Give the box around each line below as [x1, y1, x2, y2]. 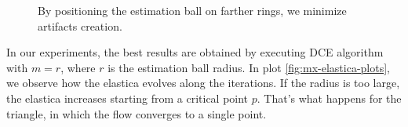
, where [60, 59, 96, 75]
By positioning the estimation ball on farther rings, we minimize [38, 2, 347, 18]
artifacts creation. [38, 17, 122, 34]
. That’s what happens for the [257, 89, 402, 106]
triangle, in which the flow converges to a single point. [6, 105, 267, 122]
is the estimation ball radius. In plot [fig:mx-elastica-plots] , [107, 59, 390, 75]
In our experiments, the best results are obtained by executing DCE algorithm [6, 44, 384, 60]
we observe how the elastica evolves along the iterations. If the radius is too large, [6, 74, 400, 91]
